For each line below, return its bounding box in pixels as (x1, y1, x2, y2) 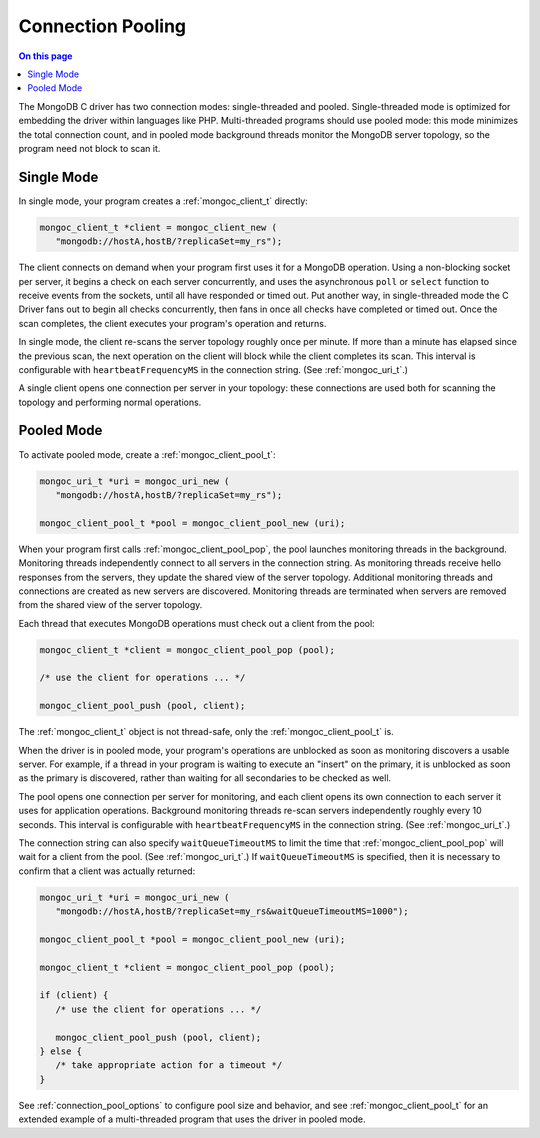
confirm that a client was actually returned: (18, 865, 196, 877)
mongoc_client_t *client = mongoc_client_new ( (39, 221, 277, 233)
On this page (18, 50, 73, 62)
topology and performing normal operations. (18, 396, 202, 408)
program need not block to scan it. (18, 142, 161, 154)
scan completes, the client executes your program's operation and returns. (18, 317, 327, 329)
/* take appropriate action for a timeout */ (55, 1060, 283, 1071)
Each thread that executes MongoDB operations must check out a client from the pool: (18, 617, 375, 629)
